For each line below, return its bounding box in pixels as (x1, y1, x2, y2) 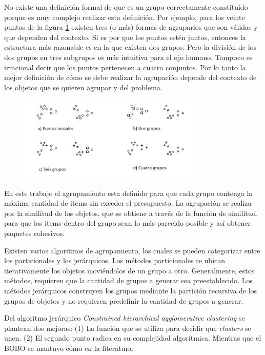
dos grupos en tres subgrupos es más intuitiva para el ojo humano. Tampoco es (4, 51, 253, 62)
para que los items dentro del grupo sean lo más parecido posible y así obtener (4, 218, 251, 228)
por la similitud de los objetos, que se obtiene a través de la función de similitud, (4, 207, 258, 218)
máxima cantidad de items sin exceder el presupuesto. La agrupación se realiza (4, 198, 252, 208)
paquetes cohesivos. (4, 227, 65, 238)
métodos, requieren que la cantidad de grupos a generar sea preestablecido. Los (4, 275, 253, 286)
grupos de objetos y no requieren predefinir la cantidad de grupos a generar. (4, 295, 243, 306)
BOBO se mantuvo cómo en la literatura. (4, 342, 134, 353)
